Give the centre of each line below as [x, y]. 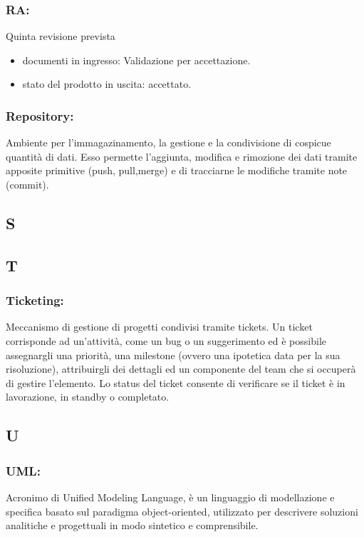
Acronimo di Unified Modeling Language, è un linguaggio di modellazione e [170, 497]
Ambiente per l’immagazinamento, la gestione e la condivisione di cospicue [168, 142]
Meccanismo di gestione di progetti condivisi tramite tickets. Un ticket [159, 327]
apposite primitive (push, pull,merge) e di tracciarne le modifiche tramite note [177, 170]
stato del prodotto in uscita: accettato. [107, 84]
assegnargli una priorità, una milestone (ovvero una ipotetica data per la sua [173, 355]
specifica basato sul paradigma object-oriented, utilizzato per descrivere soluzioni [182, 511]
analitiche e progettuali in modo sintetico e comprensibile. [132, 525]
